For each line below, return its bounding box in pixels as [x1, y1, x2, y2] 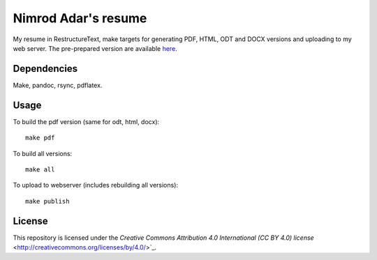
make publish [25, 197, 70, 205]
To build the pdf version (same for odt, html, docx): [13, 117, 160, 125]
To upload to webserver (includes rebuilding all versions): [13, 181, 178, 190]
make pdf [25, 134, 55, 142]
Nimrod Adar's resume [13, 10, 147, 26]
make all [25, 165, 55, 174]
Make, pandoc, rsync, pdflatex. [13, 81, 103, 89]
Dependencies [13, 63, 78, 75]
